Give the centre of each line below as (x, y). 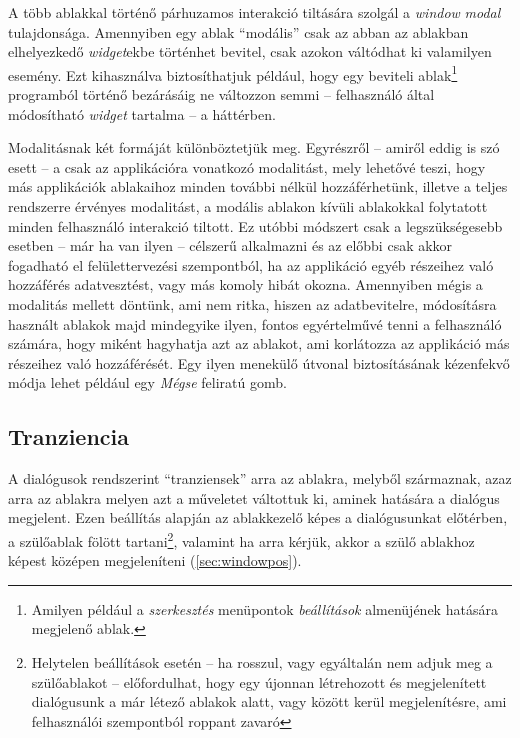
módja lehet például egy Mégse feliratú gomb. (147, 382)
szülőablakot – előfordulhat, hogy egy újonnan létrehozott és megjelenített (259, 681)
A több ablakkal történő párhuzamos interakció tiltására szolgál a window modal (254, 12)
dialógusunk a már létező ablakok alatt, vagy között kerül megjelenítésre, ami (269, 701)
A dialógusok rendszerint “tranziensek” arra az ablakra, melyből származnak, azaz (260, 478)
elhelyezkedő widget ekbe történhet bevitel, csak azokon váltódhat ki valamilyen (250, 51)
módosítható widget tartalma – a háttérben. (142, 113)
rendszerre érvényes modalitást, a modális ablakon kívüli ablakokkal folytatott (248, 206)
